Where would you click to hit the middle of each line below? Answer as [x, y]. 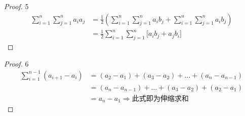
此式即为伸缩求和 [160, 99]
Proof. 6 [16, 63]
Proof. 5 [16, 6]
